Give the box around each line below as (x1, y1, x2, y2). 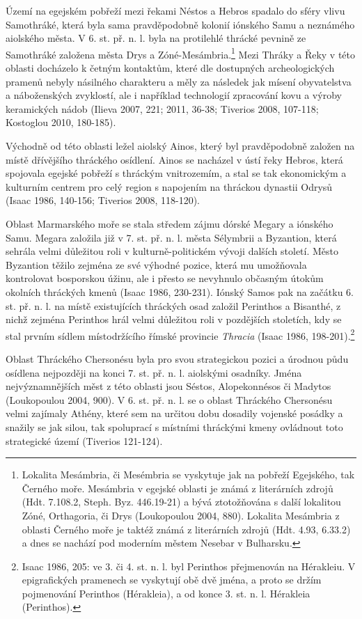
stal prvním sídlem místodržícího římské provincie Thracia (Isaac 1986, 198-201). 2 (6, 326, 355, 343)
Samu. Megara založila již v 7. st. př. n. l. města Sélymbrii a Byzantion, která (6, 230, 337, 244)
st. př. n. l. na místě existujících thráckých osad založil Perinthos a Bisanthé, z (6, 298, 341, 313)
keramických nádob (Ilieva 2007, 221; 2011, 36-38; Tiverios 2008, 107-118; (6, 101, 319, 116)
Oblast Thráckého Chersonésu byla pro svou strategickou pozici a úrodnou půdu (6, 351, 349, 366)
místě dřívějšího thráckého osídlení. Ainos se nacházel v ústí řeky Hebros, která (6, 152, 343, 166)
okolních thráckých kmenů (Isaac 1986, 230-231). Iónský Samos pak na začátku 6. (6, 284, 354, 299)
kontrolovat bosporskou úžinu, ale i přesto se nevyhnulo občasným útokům (6, 271, 324, 285)
